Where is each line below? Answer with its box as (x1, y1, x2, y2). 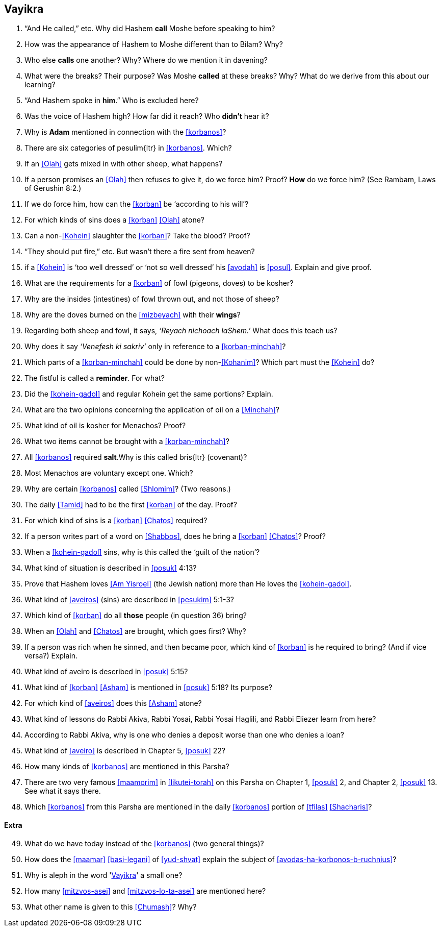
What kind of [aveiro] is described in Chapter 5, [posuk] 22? (24, 746, 225, 755)
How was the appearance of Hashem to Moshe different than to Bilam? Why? (24, 40, 283, 49)
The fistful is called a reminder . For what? (24, 374, 165, 383)
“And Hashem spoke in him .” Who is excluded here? (24, 96, 199, 105)
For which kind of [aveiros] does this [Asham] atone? (24, 699, 202, 708)
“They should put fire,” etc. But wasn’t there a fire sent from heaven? (24, 247, 255, 256)
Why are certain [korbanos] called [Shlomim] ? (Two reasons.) (24, 484, 231, 494)
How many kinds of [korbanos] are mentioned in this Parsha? (24, 762, 229, 771)
